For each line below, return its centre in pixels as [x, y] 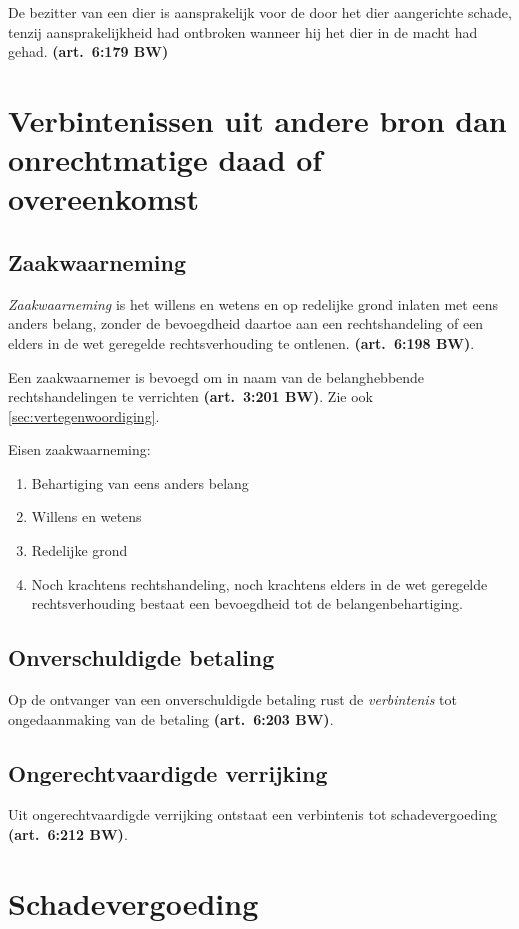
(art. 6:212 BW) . [68, 834]
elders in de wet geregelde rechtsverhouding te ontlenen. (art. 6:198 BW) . [241, 342]
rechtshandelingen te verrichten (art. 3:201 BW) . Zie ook [190, 396]
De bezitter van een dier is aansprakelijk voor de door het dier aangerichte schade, [260, 12]
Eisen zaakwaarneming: [79, 449]
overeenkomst [103, 198]
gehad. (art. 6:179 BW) [88, 51]
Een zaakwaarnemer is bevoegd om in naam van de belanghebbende [216, 376]
